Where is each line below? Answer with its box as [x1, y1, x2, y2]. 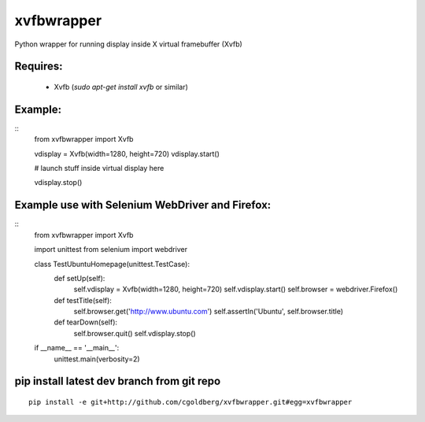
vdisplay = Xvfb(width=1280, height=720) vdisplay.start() [34, 149, 220, 158]
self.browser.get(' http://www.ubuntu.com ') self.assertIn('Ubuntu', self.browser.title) [73, 307, 344, 316]
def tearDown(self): [54, 317, 118, 327]
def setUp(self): [54, 273, 105, 283]
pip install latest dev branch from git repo [14, 375, 221, 388]
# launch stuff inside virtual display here [34, 164, 164, 173]
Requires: [14, 60, 63, 73]
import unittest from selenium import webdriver [34, 245, 188, 254]
